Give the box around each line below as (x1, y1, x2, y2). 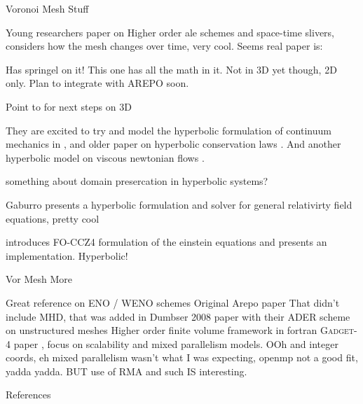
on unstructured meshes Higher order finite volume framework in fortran (6, 323, 317, 337)
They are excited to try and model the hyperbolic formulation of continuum (6, 123, 331, 137)
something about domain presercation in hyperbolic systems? (6, 174, 268, 188)
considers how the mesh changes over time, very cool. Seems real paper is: (6, 39, 323, 53)
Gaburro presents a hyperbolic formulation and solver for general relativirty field (6, 197, 352, 211)
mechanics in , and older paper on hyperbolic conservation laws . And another (6, 137, 341, 151)
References (6, 387, 51, 402)
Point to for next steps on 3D (6, 99, 132, 113)
